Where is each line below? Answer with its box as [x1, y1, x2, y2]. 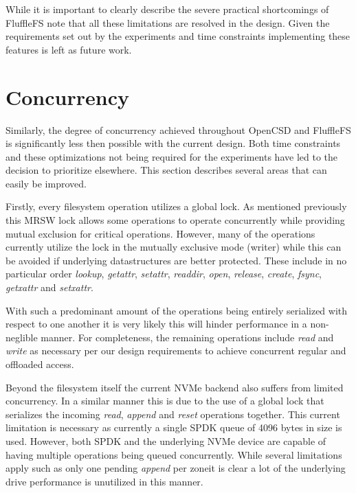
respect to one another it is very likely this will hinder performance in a [5, 317, 307, 331]
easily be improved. [5, 176, 87, 190]
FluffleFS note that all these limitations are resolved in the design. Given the [5, 15, 330, 30]
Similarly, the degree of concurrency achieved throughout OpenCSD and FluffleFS [5, 122, 351, 137]
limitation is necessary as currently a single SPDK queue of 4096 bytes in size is [5, 420, 342, 435]
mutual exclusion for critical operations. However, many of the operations [5, 226, 315, 240]
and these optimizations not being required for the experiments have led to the [5, 149, 337, 163]
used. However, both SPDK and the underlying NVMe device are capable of [5, 433, 326, 448]
